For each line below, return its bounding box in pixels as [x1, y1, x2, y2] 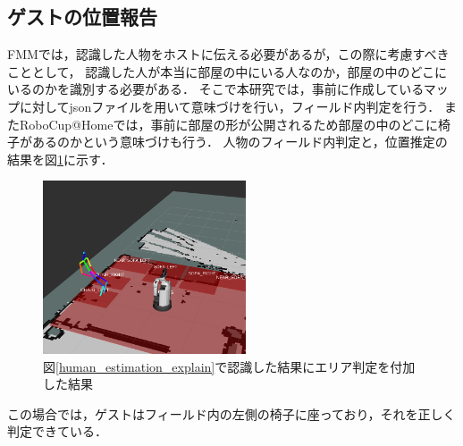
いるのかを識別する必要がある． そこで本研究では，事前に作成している [7, 80, 424, 98]
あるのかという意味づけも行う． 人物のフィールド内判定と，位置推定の [31, 132, 448, 151]
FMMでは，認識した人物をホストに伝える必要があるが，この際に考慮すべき [7, 45, 450, 63]
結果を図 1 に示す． [7, 149, 114, 168]
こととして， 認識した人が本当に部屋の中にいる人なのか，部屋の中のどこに [7, 62, 447, 80]
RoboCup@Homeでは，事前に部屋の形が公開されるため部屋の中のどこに [19, 114, 439, 133]
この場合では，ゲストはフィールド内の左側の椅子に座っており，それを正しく [7, 404, 456, 423]
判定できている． [7, 422, 107, 441]
